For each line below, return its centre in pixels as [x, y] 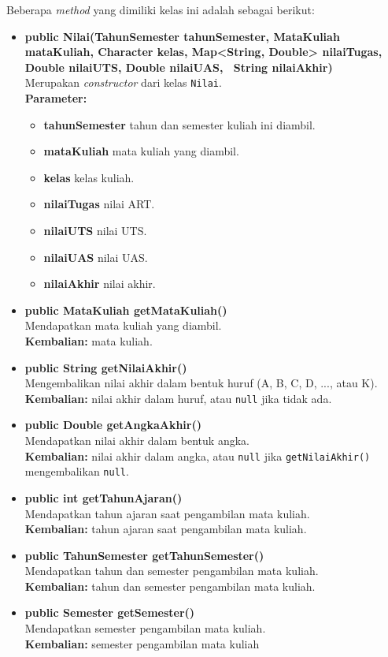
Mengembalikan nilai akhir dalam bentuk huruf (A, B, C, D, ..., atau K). [201, 383]
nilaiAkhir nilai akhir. [100, 284]
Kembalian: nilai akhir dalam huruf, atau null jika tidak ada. [178, 398]
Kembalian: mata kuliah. [89, 340]
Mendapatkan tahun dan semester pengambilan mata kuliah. [172, 571]
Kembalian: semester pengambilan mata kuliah [142, 643]
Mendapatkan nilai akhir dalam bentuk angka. [137, 440]
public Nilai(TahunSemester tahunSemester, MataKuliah [182, 36]
